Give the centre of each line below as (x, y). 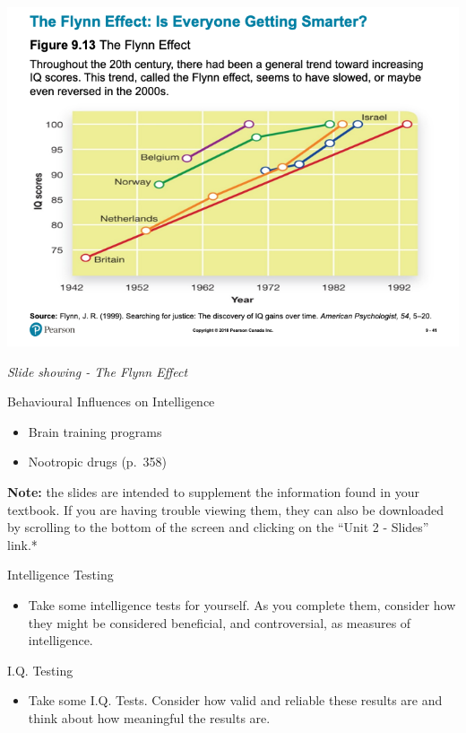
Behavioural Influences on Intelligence (111, 401)
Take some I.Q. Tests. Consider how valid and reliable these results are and (235, 700)
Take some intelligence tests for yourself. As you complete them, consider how (242, 604)
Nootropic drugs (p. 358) (97, 462)
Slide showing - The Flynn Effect (98, 371)
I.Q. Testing (40, 670)
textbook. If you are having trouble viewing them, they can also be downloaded (226, 509)
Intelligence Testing (60, 575)
